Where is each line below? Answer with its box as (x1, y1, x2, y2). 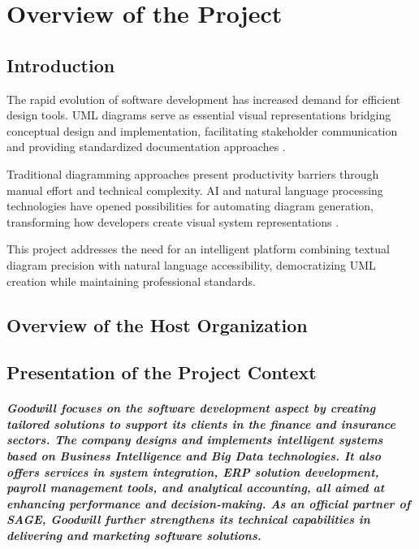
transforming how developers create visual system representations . (6, 213, 339, 230)
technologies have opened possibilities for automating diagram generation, (6, 197, 374, 214)
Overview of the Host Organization (6, 312, 308, 337)
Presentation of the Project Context (6, 360, 317, 385)
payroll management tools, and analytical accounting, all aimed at (6, 479, 385, 496)
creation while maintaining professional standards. (6, 272, 256, 289)
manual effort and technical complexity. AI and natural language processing (6, 181, 383, 198)
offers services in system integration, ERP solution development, (6, 463, 379, 480)
